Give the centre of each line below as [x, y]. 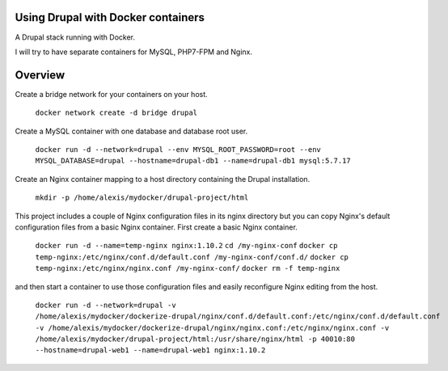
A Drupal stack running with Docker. [75, 37]
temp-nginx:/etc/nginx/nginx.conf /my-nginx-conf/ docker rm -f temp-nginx [188, 268]
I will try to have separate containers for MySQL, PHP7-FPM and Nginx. [134, 52]
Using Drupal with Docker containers [110, 17]
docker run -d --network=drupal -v [106, 305]
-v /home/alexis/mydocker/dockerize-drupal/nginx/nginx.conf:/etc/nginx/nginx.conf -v [212, 328]
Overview [40, 75]
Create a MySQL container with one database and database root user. [131, 131]
